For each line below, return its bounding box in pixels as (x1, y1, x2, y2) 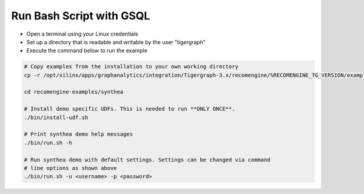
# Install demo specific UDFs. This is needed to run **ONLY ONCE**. (24, 106, 235, 112)
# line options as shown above (24, 165, 118, 172)
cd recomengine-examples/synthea (24, 88, 124, 95)
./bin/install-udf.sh (24, 114, 89, 121)
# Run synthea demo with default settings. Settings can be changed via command (24, 156, 271, 163)
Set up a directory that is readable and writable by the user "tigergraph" (26, 38, 206, 45)
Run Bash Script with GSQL (11, 9, 150, 22)
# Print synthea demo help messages (24, 131, 133, 138)
